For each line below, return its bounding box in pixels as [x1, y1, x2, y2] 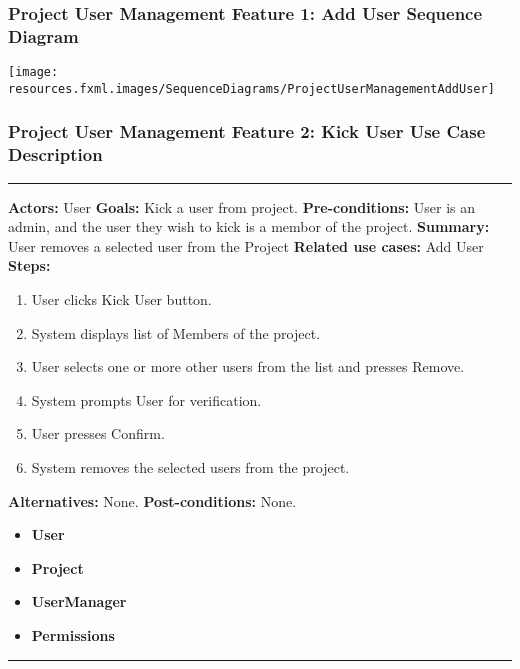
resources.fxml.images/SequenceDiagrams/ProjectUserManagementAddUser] [8, 81, 495, 96]
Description [8, 142, 103, 167]
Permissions [31, 624, 115, 645]
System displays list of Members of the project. [31, 322, 321, 343]
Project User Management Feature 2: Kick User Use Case [8, 119, 486, 144]
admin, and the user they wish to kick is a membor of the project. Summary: [8, 216, 490, 237]
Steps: [8, 255, 51, 276]
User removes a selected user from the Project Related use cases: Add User [8, 235, 484, 256]
